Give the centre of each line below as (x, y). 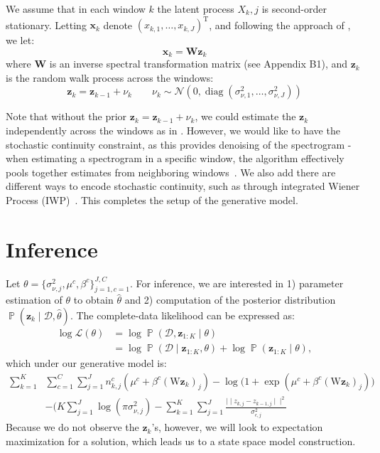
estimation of (34, 300)
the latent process (196, 9)
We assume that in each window (76, 9)
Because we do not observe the (72, 427)
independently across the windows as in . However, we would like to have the (173, 130)
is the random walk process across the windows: (110, 77)
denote (118, 25)
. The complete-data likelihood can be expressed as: (182, 315)
